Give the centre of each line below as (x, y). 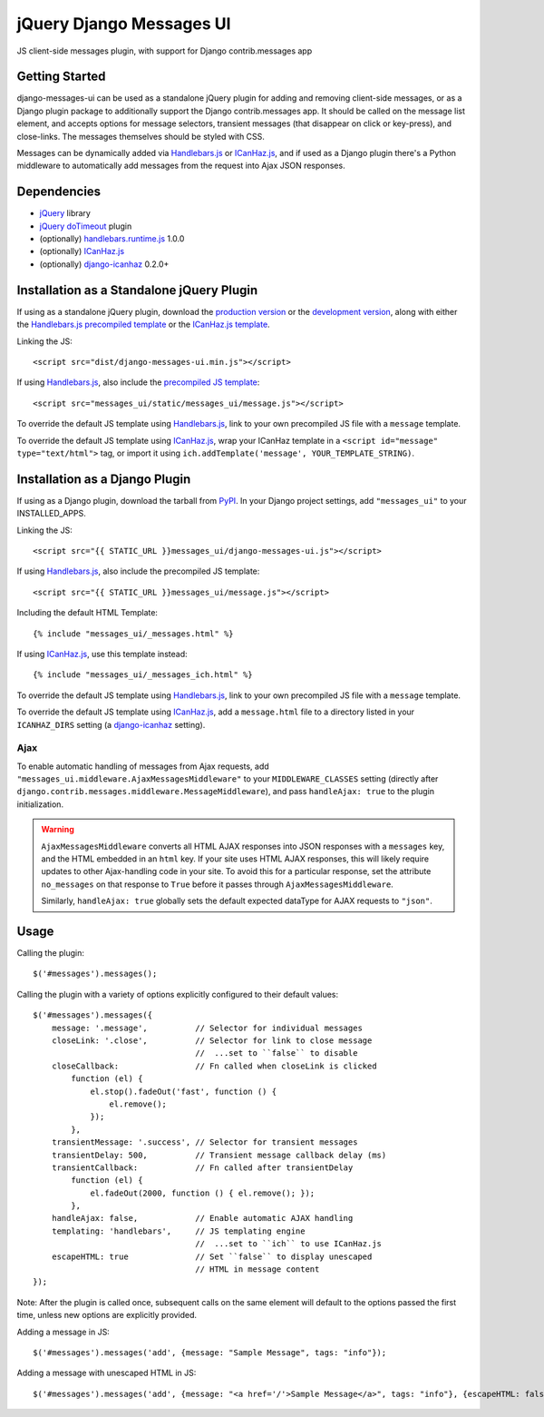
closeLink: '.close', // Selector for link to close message (212, 1041)
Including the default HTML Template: (87, 613)
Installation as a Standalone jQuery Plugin (137, 290)
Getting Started (61, 77)
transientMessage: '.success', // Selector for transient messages (204, 1142)
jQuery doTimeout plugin (86, 226)
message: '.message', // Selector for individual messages (207, 1028)
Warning (58, 830)
